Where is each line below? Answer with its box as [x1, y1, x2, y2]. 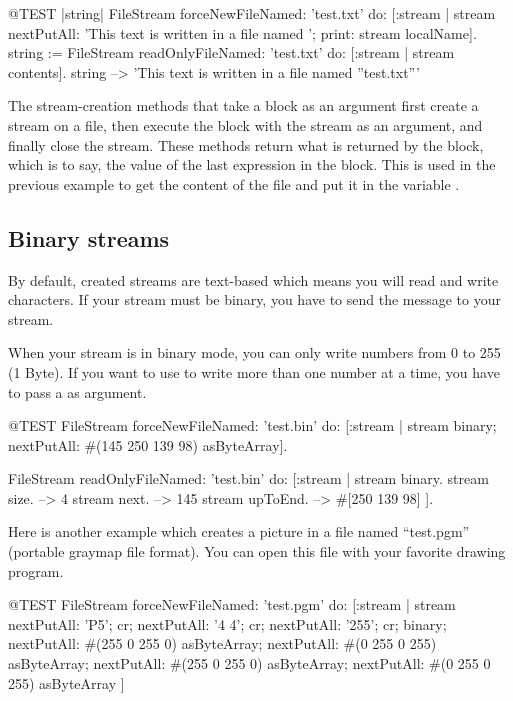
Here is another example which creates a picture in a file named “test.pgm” [8, 521, 470, 542]
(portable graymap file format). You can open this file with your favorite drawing [8, 541, 506, 562]
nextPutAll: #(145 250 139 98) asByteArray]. [8, 434, 288, 455]
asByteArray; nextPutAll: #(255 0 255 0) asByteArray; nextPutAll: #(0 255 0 [8, 653, 491, 674]
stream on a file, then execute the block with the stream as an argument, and [8, 114, 483, 135]
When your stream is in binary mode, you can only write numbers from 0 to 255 [8, 342, 501, 363]
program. [8, 560, 64, 581]
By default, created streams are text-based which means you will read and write [8, 269, 499, 290]
